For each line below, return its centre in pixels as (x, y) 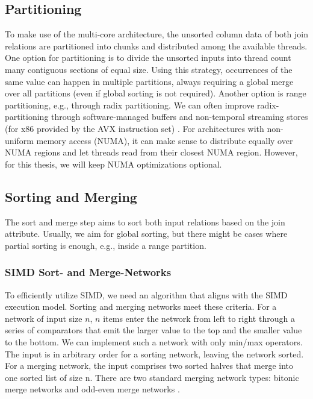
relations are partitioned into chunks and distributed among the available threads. (156, 46)
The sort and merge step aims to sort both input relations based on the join (145, 221)
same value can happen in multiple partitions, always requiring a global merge (149, 81)
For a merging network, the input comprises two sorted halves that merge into (149, 366)
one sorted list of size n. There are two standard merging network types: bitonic (152, 377)
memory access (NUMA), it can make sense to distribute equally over (165, 140)
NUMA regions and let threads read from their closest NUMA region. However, (151, 152)
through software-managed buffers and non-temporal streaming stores (180, 117)
